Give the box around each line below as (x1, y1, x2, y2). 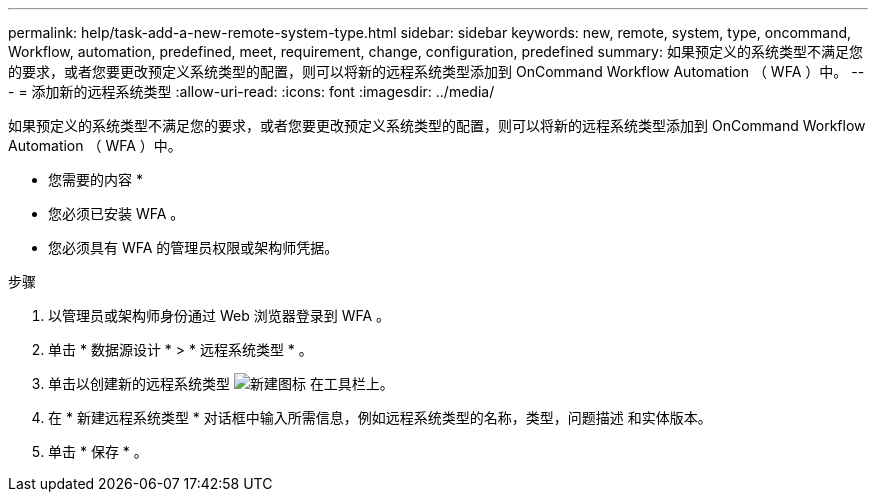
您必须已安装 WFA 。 (48, 205, 185, 222)
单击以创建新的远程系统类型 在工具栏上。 (48, 375, 394, 392)
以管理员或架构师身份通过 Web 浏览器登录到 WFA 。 (48, 307, 391, 324)
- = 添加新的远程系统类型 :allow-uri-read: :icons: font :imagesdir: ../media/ (8, 83, 495, 100)
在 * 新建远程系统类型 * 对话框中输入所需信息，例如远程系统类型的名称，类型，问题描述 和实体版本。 (48, 409, 712, 426)
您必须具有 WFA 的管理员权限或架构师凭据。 (48, 239, 339, 256)
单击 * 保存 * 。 (48, 443, 148, 460)
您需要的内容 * (48, 171, 143, 188)
